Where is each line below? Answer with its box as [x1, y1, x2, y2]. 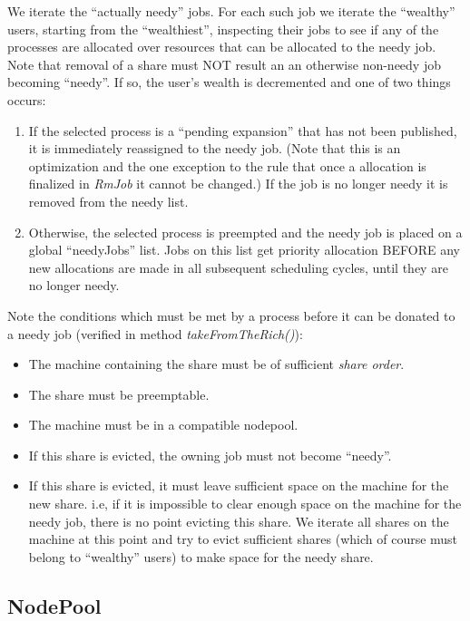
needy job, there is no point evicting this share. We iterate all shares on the [28, 511, 449, 530]
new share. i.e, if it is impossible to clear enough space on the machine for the [28, 494, 462, 513]
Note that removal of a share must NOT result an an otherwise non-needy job [7, 54, 441, 73]
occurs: [7, 90, 46, 109]
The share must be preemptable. [28, 384, 210, 403]
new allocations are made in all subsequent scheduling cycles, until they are [28, 257, 448, 277]
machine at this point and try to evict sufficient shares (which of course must [28, 529, 458, 548]
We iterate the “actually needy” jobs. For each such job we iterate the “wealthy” [7, 2, 455, 20]
